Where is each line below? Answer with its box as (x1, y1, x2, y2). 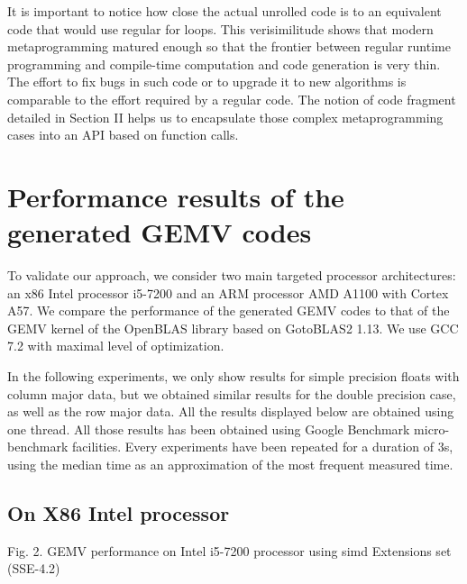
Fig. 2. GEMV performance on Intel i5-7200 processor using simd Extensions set (7, 541, 452, 560)
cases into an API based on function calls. (7, 125, 239, 144)
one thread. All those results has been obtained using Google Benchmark (7, 419, 410, 438)
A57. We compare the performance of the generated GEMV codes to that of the (7, 301, 450, 320)
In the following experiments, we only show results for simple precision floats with (7, 367, 460, 386)
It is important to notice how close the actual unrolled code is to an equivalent (7, 2, 442, 20)
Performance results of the (7, 178, 344, 214)
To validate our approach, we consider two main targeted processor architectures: (7, 266, 456, 285)
